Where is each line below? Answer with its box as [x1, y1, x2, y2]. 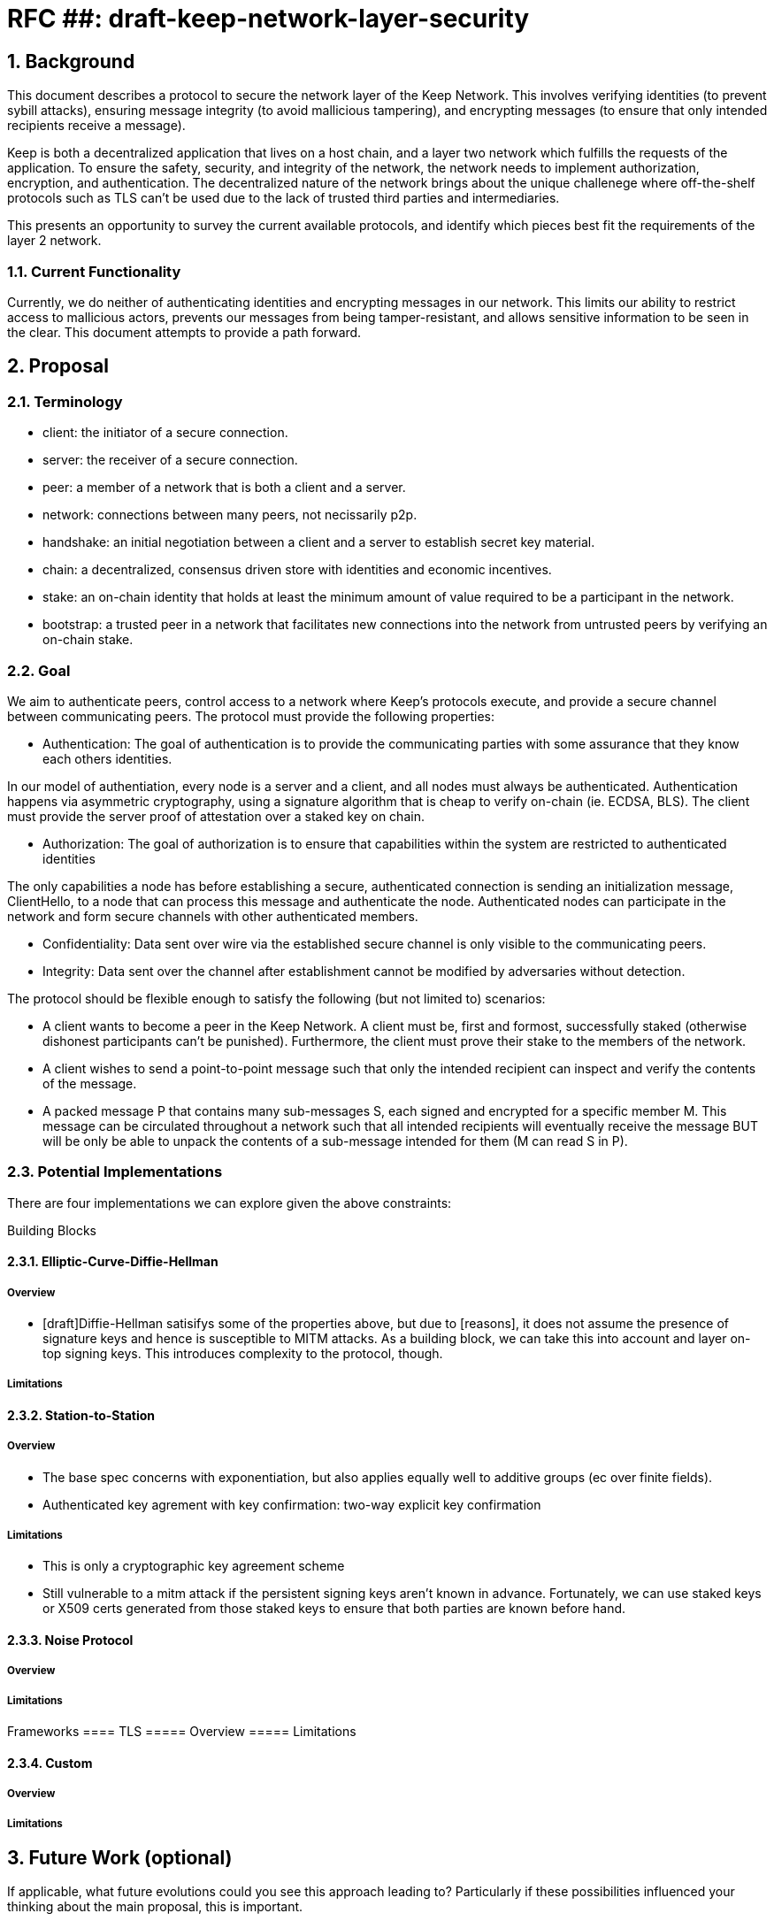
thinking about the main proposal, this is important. [7, 1899, 303, 1915]
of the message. [42, 1075, 137, 1091]
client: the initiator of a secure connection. [42, 425, 288, 441]
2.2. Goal [7, 661, 71, 680]
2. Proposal [7, 355, 109, 378]
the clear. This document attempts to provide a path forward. [7, 324, 362, 340]
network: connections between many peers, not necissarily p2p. [42, 507, 418, 523]
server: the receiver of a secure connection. [42, 452, 298, 468]
